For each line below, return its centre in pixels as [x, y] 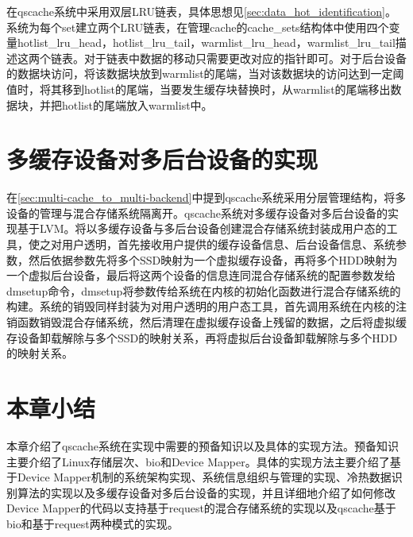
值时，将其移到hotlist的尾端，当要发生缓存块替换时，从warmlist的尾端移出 [199, 89]
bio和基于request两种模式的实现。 [93, 523]
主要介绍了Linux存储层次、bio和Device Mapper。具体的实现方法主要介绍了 [198, 461]
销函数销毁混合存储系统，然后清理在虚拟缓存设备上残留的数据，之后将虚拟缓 [206, 322]
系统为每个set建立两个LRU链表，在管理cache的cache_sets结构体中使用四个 [198, 27]
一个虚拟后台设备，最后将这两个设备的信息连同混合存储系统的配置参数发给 [201, 275]
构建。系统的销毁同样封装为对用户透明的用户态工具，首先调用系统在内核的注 [206, 306]
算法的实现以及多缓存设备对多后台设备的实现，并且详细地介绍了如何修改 [206, 492]
